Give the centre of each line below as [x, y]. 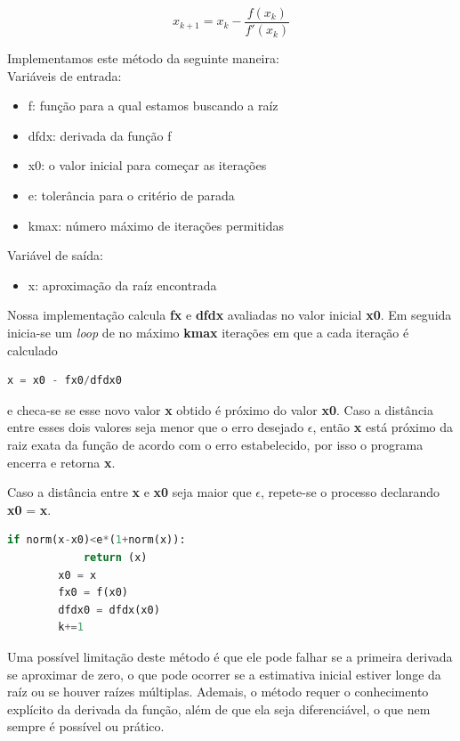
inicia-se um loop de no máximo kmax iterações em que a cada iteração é [208, 332]
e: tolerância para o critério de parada [131, 195]
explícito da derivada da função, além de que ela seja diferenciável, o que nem [219, 708]
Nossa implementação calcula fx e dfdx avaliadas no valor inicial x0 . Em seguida [230, 315]
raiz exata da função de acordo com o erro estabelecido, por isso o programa [215, 444]
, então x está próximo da [383, 427]
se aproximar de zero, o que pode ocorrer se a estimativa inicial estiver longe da [224, 674]
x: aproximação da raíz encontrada [122, 285]
